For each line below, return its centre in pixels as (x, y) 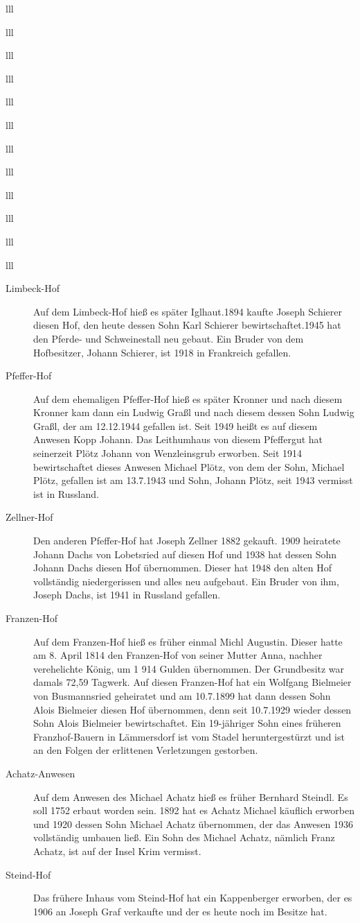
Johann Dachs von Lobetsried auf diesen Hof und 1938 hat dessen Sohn (185, 554)
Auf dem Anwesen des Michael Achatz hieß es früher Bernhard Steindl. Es (191, 796)
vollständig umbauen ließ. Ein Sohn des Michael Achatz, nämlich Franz (184, 837)
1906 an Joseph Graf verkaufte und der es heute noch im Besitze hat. (180, 911)
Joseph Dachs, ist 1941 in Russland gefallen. (127, 595)
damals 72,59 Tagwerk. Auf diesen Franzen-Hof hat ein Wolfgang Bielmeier (192, 682)
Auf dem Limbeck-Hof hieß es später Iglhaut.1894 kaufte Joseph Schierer (188, 311)
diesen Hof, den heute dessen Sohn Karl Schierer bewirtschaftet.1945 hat (187, 325)
